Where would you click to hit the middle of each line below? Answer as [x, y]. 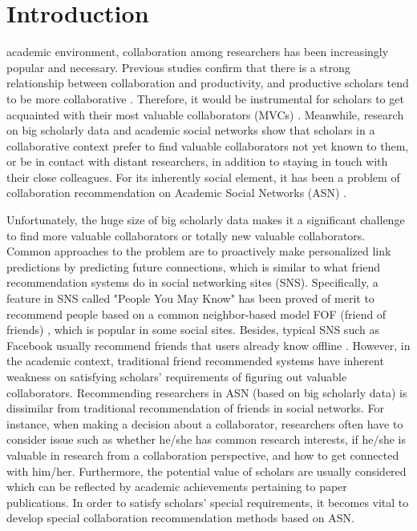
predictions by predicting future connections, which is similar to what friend [194, 266]
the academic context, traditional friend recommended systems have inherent [195, 361]
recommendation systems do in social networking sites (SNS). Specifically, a [192, 282]
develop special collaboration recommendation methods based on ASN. [180, 518]
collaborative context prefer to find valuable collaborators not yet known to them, [208, 145]
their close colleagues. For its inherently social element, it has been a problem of [203, 177]
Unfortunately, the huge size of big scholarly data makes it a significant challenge [206, 220]
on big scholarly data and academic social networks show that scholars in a [191, 130]
